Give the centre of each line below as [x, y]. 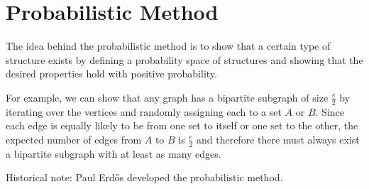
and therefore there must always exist [278, 139]
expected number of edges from [74, 139]
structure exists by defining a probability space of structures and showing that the [184, 59]
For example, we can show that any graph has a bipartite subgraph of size [167, 97]
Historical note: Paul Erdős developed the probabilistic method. [144, 177]
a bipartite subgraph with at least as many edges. [114, 153]
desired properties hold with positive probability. [111, 74]
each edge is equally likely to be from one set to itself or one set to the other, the [182, 125]
